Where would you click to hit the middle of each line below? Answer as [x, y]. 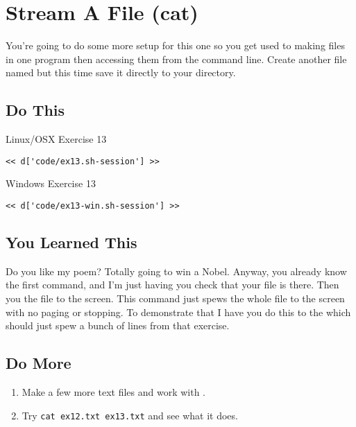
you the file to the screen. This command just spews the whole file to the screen [175, 298]
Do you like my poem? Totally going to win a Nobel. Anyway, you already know [176, 271]
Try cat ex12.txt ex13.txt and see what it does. [130, 415]
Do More [39, 363]
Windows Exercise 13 [51, 183]
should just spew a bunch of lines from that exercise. [118, 325]
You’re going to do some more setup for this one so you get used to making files [175, 45]
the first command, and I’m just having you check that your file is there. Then [172, 285]
